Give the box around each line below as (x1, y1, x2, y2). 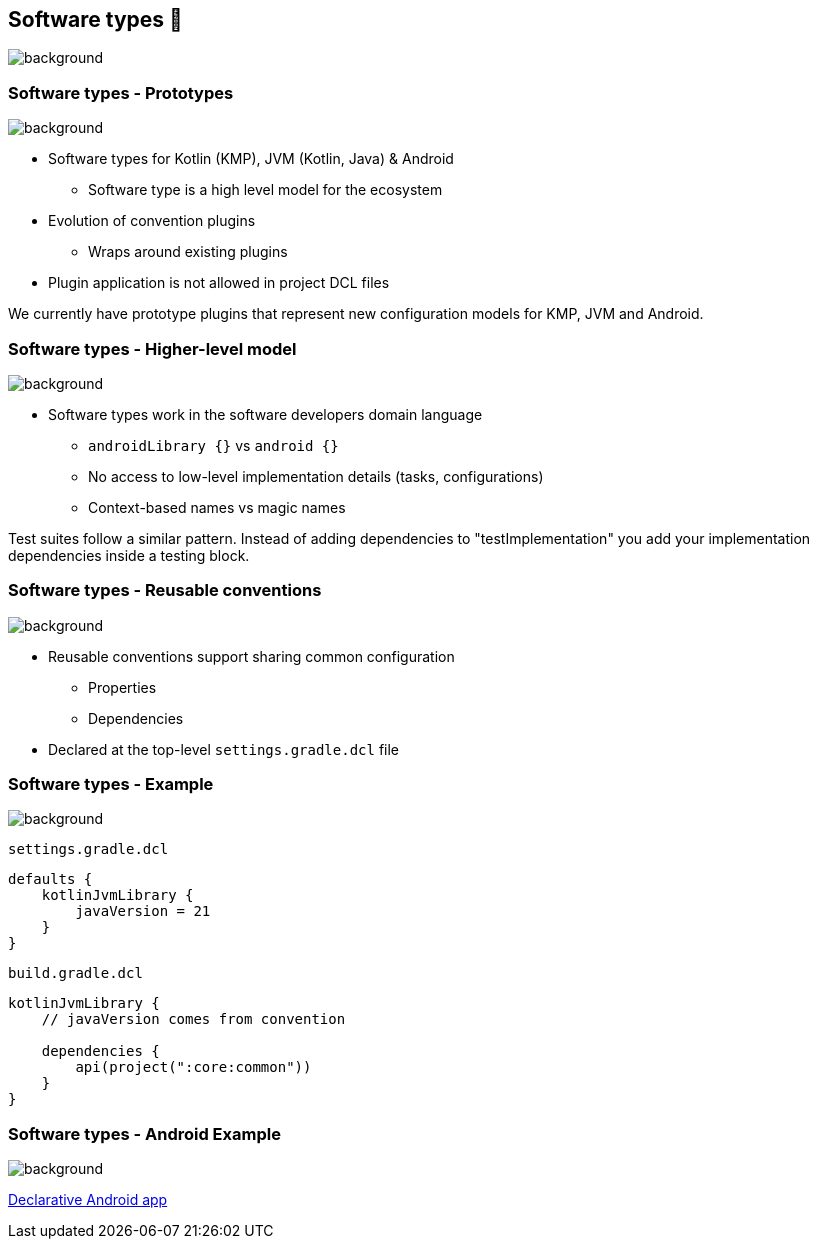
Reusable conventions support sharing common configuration (48, 647, 455, 665)
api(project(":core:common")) (75, 1059, 312, 1076)
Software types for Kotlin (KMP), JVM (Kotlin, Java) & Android (48, 150, 454, 168)
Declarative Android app (8, 1191, 168, 1209)
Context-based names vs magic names (88, 498, 346, 516)
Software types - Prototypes (8, 82, 234, 103)
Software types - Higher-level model (8, 338, 297, 359)
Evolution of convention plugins (48, 212, 256, 230)
